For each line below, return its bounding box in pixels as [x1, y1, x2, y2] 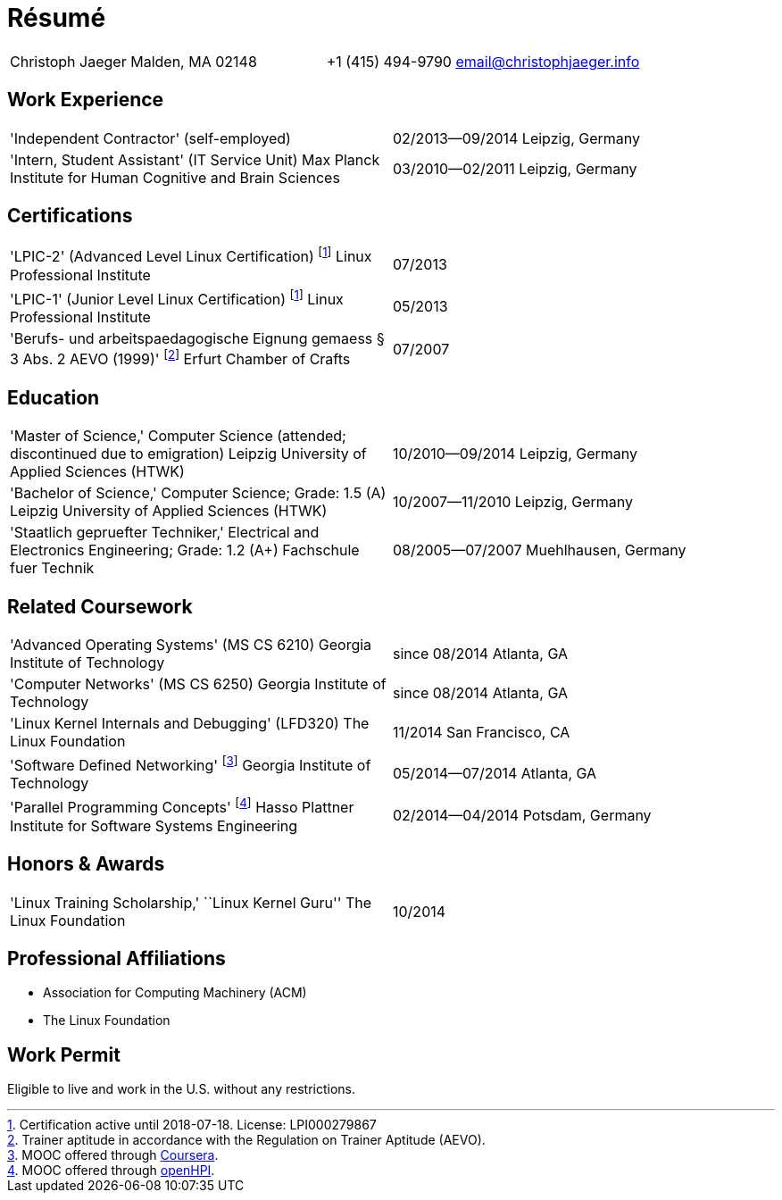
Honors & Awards [7, 853, 165, 876]
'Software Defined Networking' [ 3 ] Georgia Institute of [10, 754, 371, 775]
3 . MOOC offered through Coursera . [7, 1147, 219, 1163]
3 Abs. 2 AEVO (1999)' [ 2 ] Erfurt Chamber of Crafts [10, 347, 351, 369]
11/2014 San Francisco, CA [393, 723, 570, 742]
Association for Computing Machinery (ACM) [43, 985, 307, 1001]
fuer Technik [10, 559, 95, 578]
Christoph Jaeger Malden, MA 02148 [10, 52, 257, 71]
